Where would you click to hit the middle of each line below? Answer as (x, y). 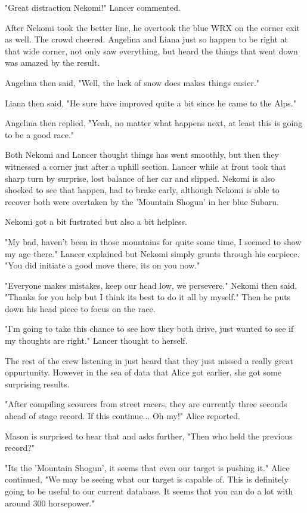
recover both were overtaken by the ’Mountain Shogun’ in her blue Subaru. (142, 201)
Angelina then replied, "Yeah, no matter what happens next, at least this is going (154, 123)
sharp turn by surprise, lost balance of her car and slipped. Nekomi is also (140, 178)
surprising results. (37, 384)
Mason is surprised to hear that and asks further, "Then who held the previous (149, 436)
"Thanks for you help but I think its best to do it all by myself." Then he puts (148, 297)
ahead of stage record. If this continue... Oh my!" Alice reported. (123, 416)
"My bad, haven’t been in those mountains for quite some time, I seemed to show (153, 241)
